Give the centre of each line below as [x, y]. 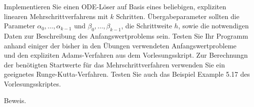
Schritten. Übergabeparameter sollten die [178, 16]
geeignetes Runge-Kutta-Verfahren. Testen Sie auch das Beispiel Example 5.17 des [127, 74]
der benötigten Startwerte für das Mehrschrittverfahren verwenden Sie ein [115, 64]
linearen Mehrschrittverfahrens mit [56, 16]
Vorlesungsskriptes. [32, 83]
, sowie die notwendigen [213, 26]
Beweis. [15, 100]
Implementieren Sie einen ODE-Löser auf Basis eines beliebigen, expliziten [115, 6]
